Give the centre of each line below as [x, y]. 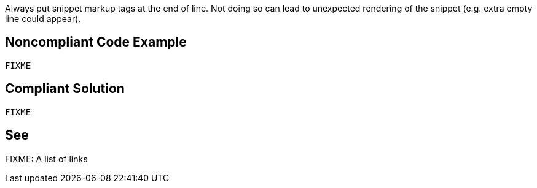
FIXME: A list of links [46, 159]
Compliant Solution [65, 89]
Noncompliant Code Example [96, 42]
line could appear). [43, 19]
